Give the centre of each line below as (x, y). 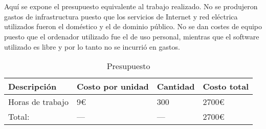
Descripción (32, 87)
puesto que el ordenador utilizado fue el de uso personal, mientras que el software (132, 36)
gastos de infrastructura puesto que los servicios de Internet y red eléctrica (121, 16)
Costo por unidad (113, 87)
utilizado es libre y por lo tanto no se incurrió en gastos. (92, 46)
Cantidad (176, 87)
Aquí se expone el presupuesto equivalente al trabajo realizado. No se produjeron (131, 6)
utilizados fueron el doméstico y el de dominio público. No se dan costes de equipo (133, 26)
